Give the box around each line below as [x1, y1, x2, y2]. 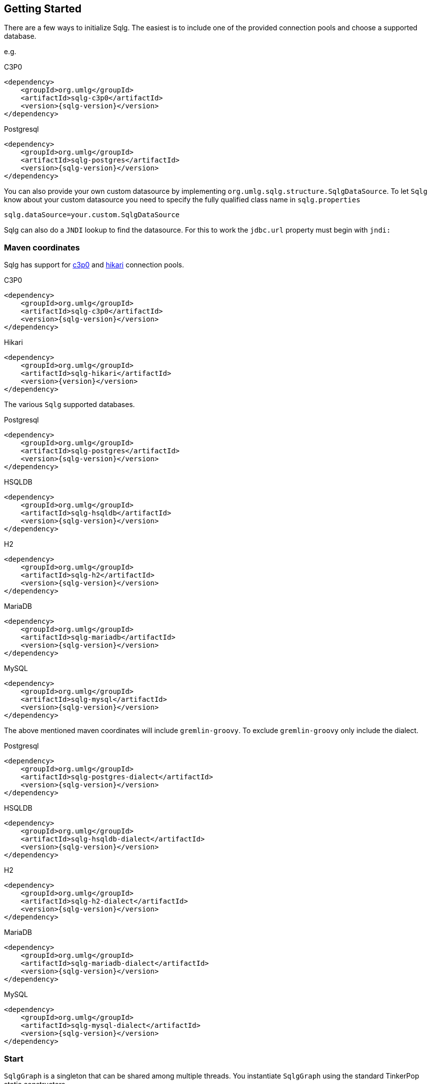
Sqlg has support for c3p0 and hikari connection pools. [4, 260, 184, 269]
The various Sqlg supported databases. [4, 400, 135, 409]
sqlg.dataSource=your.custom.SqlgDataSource [4, 211, 180, 219]
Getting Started [4, 2, 82, 15]
